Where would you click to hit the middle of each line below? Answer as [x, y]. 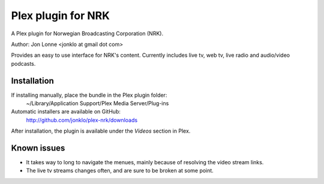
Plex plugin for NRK [61, 16]
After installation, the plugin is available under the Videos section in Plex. [101, 131]
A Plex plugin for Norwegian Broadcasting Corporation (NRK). [87, 33]
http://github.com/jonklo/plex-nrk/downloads [82, 120]
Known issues [38, 148]
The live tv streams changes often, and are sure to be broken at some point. [120, 171]
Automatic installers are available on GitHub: [66, 112]
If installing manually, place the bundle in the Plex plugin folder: [89, 95]
